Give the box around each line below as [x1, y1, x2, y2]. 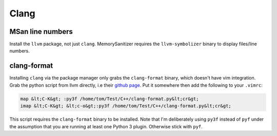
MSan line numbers [9, 27, 73, 36]
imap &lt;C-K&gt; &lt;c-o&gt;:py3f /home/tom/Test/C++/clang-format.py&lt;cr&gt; [20, 103, 232, 109]
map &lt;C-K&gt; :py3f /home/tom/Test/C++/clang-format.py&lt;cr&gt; [20, 95, 199, 102]
